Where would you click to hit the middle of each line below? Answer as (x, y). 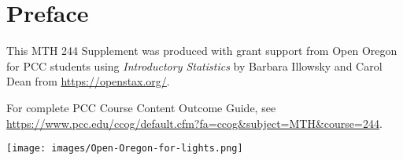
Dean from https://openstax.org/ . (88, 81)
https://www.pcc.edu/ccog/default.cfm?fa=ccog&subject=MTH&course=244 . (194, 123)
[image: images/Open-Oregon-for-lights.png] (125, 149)
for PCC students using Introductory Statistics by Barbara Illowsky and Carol (194, 65)
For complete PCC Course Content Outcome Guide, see (141, 107)
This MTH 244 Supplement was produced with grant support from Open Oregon (202, 51)
